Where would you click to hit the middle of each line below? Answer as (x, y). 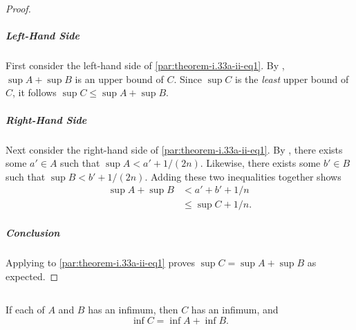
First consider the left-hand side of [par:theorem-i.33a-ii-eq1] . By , (145, 65)
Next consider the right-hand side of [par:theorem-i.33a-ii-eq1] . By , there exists (174, 149)
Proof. (18, 8)
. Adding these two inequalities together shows (243, 176)
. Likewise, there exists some (260, 163)
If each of (25, 310)
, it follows (35, 92)
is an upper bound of (119, 79)
